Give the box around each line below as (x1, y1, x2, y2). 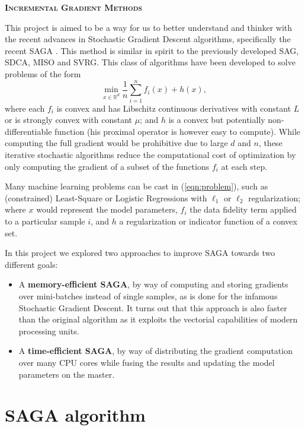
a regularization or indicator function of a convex (119, 215, 297, 227)
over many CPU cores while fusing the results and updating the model (18, 356, 275, 368)
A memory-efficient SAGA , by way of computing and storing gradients (18, 278, 288, 290)
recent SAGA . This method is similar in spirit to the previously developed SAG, (5, 44, 299, 56)
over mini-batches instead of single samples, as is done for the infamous (18, 290, 278, 302)
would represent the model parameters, (36, 203, 178, 216)
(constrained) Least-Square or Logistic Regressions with (5, 191, 207, 204)
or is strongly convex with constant (5, 113, 132, 126)
